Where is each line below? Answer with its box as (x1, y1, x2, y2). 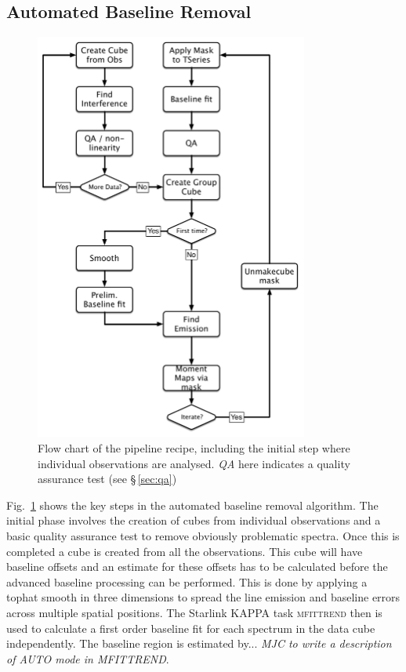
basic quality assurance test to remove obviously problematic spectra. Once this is (6, 528, 400, 543)
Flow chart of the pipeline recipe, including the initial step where (38, 440, 350, 456)
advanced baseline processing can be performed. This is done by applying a (6, 573, 368, 590)
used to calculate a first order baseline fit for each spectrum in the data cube (6, 619, 375, 636)
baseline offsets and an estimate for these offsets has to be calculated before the (6, 558, 388, 575)
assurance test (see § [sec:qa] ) (38, 470, 177, 487)
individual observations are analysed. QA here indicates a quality (38, 455, 350, 471)
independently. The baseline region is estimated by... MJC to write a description (6, 635, 392, 652)
